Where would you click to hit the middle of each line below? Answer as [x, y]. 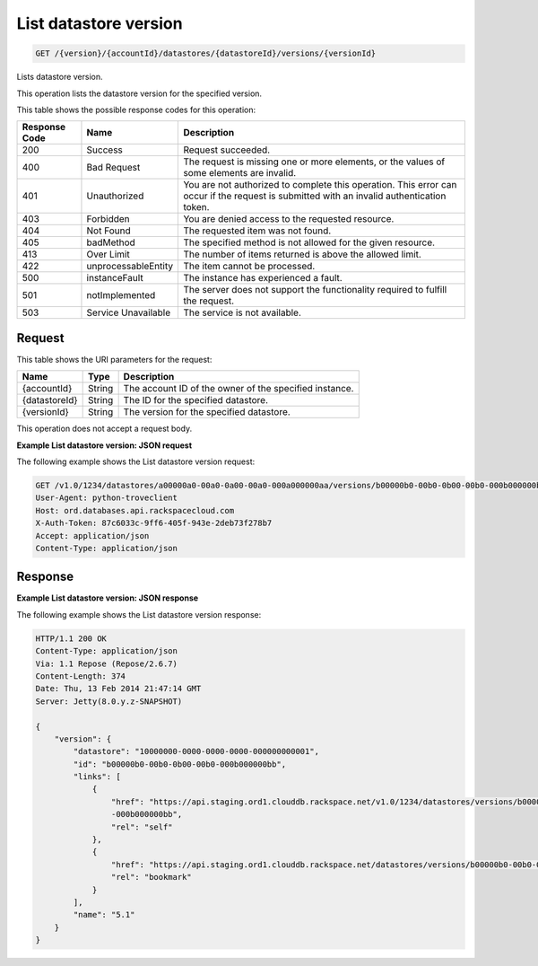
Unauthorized [115, 196]
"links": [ [97, 777]
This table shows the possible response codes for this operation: [136, 110]
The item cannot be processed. [249, 267]
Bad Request [113, 168]
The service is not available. [243, 312]
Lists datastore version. [60, 77]
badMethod [111, 242]
